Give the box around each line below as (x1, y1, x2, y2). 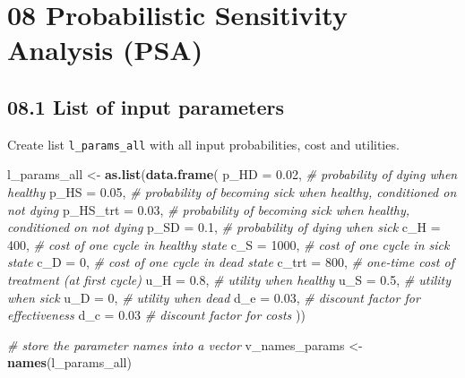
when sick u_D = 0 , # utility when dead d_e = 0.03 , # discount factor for (7, 288, 420, 306)
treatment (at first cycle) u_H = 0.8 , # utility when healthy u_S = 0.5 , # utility (7, 270, 452, 288)
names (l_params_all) (7, 353, 132, 372)
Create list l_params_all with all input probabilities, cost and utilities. (7, 134, 400, 153)
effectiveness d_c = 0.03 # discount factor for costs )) (7, 305, 306, 324)
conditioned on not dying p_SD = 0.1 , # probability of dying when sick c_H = (7, 218, 441, 236)
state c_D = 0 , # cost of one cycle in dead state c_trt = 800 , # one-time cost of (7, 253, 454, 271)
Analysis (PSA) (7, 31, 203, 68)
